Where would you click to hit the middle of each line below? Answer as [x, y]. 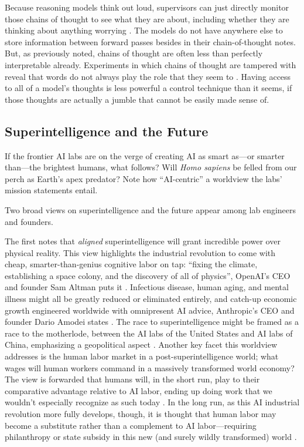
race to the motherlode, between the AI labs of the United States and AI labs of [149, 333]
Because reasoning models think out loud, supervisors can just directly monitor [147, 7]
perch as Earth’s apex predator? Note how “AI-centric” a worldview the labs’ [144, 178]
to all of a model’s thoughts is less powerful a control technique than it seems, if [148, 88]
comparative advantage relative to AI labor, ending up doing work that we [139, 390]
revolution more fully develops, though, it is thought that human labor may [141, 414]
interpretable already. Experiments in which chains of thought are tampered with [151, 64]
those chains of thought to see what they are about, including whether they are [147, 19]
